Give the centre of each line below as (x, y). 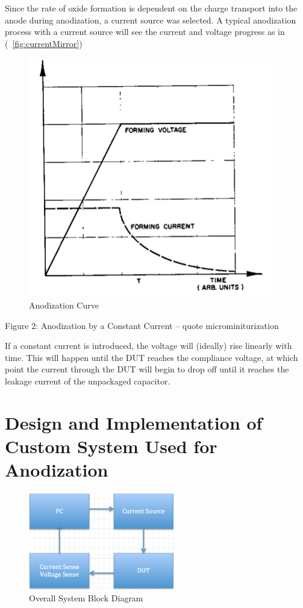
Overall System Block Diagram (86, 597)
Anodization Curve (64, 305)
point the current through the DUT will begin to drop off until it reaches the (147, 369)
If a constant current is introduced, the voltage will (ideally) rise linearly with (148, 346)
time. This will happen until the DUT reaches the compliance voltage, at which (151, 357)
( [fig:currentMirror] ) (44, 43)
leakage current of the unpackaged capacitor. (88, 381)
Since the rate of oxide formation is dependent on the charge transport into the (151, 8)
